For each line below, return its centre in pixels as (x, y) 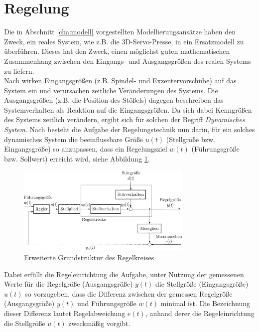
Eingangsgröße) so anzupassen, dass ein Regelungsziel (86, 149)
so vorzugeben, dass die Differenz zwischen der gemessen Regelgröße (129, 293)
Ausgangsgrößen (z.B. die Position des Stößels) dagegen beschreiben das (114, 100)
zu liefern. (19, 71)
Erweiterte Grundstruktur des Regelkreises (89, 257)
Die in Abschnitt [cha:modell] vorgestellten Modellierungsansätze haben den (120, 32)
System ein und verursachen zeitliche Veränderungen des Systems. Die (111, 90)
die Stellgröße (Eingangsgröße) (202, 284)
